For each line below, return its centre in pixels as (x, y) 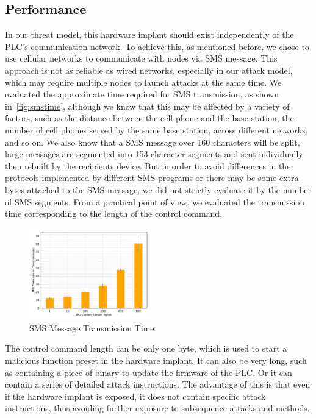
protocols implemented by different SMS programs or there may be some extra (152, 178)
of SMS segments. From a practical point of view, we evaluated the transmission (155, 201)
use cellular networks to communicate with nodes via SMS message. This (141, 58)
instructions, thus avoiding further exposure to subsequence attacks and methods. (157, 408)
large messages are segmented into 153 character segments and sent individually (154, 154)
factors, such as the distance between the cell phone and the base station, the (149, 118)
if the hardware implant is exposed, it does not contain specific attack (135, 396)
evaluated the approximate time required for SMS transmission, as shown (142, 94)
